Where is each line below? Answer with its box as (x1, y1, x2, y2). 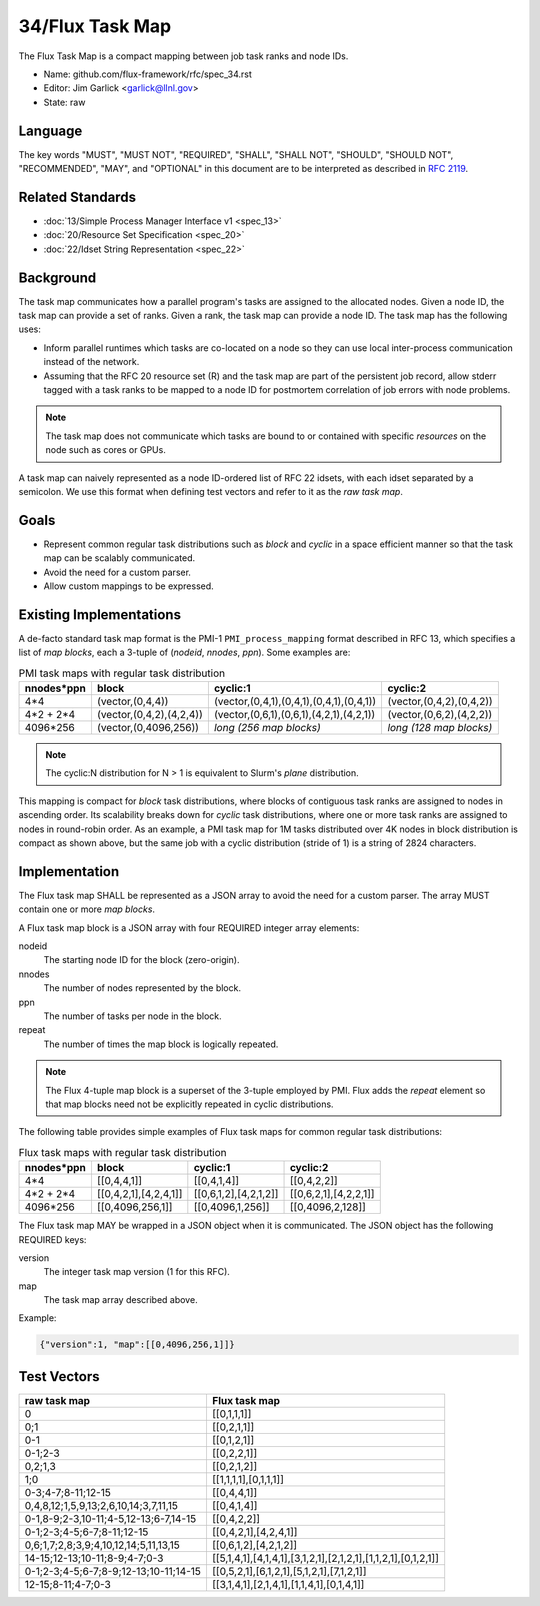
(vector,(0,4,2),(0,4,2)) (387, 695, 494, 709)
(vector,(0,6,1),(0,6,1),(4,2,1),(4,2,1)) (213, 708, 376, 722)
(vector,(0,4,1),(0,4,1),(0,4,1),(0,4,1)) (213, 695, 377, 709)
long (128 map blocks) (387, 721, 493, 735)
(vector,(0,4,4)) (96, 695, 169, 709)
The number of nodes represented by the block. (43, 982, 242, 994)
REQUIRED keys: (18, 1233, 87, 1245)
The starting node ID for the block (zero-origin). (43, 954, 240, 966)
